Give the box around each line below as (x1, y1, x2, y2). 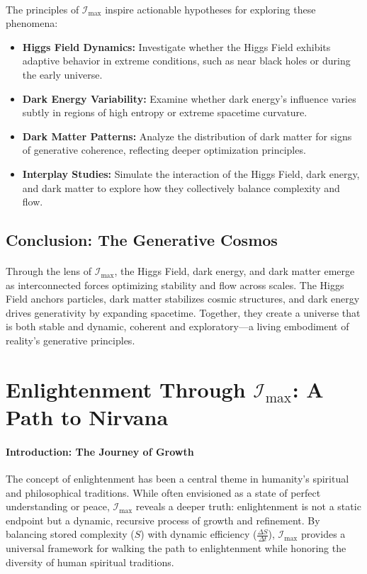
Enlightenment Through (6, 374, 246, 403)
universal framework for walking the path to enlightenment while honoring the (6, 541, 346, 556)
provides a (300, 527, 346, 541)
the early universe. (22, 67, 103, 81)
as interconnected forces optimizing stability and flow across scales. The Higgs (6, 277, 344, 292)
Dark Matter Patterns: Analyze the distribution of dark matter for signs (22, 128, 352, 143)
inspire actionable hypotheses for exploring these (105, 1, 316, 16)
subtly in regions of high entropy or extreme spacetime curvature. (22, 105, 307, 120)
